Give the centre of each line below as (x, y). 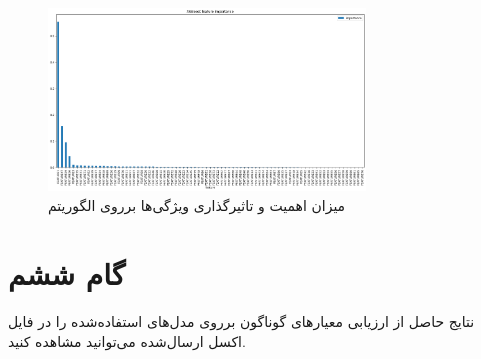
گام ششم (66, 273)
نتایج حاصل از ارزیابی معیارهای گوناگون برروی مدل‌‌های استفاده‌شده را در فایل (241, 321)
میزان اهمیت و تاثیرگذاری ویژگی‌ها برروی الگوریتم (197, 204)
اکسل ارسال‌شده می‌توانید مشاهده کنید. (127, 340)
